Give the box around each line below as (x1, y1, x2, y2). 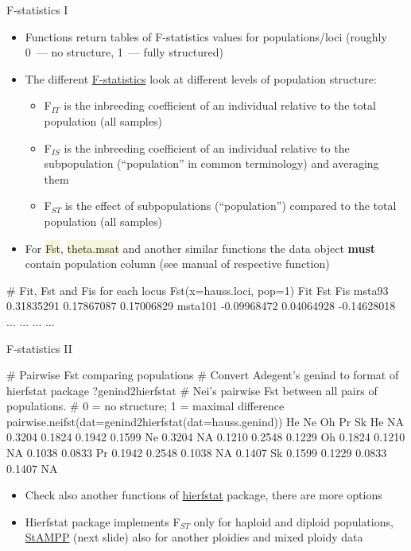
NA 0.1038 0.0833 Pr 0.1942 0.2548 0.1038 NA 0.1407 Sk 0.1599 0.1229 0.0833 (6, 444, 387, 461)
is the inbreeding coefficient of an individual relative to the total (64, 97, 376, 114)
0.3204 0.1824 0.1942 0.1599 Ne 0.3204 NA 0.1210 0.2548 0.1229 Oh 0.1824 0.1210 (6, 429, 405, 445)
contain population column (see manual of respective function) (25, 255, 330, 272)
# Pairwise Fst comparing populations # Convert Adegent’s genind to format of (6, 367, 399, 383)
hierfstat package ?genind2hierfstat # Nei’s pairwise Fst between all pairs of (6, 382, 378, 398)
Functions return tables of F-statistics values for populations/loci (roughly (25, 28, 387, 45)
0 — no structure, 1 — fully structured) (25, 44, 224, 60)
